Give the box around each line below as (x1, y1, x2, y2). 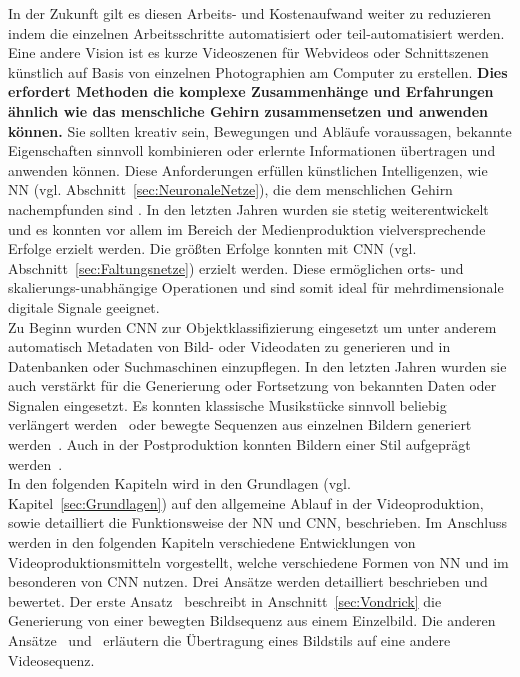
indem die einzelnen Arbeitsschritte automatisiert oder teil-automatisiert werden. (8, 22, 505, 43)
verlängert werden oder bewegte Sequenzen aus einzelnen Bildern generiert (8, 414, 472, 435)
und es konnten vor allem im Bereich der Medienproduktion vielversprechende (8, 218, 486, 239)
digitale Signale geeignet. (8, 296, 160, 317)
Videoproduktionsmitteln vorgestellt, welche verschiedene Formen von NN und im (8, 551, 509, 572)
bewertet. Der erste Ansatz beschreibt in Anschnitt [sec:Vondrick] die (8, 590, 442, 611)
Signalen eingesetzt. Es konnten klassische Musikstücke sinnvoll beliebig (8, 394, 447, 415)
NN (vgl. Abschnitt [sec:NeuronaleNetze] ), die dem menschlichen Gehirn (8, 179, 453, 200)
